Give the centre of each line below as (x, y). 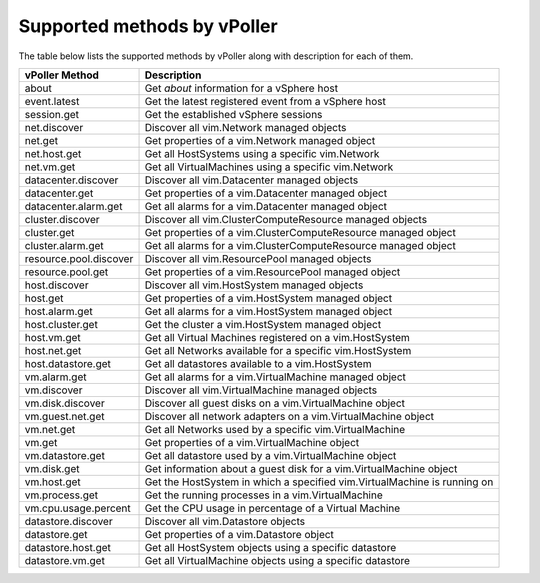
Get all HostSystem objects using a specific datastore (270, 547)
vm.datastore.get (64, 455)
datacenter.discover (71, 180)
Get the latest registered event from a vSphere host (265, 101)
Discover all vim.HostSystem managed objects (254, 285)
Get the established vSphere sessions (233, 114)
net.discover (54, 127)
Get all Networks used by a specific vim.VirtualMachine (275, 429)
